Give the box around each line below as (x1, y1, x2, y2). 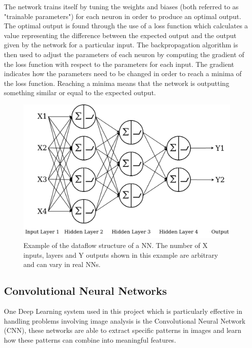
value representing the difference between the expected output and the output (4, 30, 236, 40)
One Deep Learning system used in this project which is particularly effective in (4, 306, 242, 316)
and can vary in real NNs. (23, 259, 101, 269)
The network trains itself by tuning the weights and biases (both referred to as (4, 1, 239, 11)
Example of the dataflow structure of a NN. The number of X (23, 240, 208, 250)
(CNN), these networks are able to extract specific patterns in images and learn (4, 325, 242, 335)
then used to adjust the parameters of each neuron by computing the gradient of (4, 49, 245, 59)
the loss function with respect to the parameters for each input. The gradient (4, 59, 234, 69)
